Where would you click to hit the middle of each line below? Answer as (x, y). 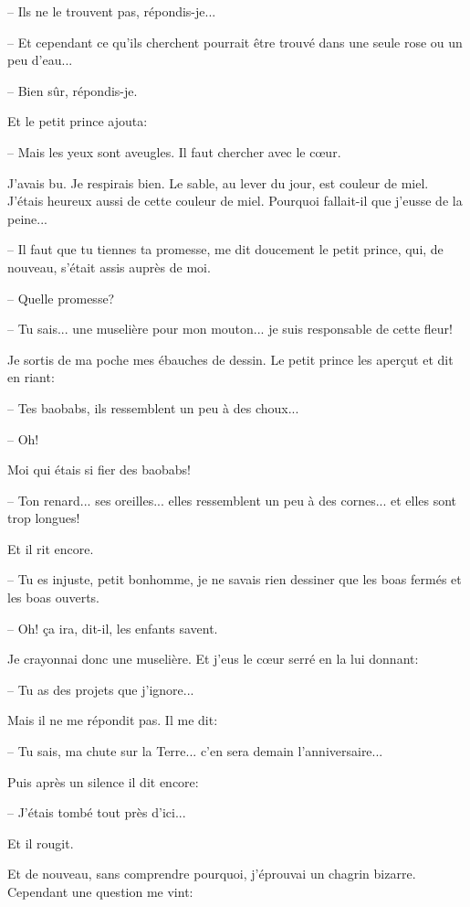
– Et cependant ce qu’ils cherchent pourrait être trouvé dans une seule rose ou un (235, 42)
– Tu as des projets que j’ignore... (101, 689)
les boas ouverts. (53, 598)
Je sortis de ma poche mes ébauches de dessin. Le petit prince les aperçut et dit (230, 359)
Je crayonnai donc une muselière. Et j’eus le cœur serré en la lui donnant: (213, 659)
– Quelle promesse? (61, 298)
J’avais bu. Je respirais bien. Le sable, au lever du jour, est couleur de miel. (218, 182)
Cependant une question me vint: (100, 891)
